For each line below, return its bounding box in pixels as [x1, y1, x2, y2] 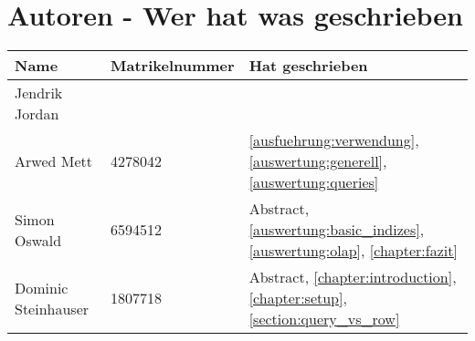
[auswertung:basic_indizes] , [248, 219, 425, 241]
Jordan [15, 103, 59, 125]
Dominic [15, 276, 69, 298]
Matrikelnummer [111, 55, 235, 77]
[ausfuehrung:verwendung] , [248, 129, 419, 151]
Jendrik [15, 82, 63, 104]
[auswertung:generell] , [248, 150, 387, 172]
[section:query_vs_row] [248, 308, 400, 330]
